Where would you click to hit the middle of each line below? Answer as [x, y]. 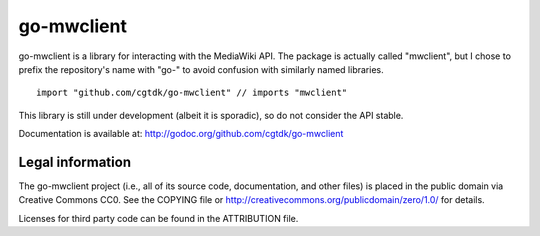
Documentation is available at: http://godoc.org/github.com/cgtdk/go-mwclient [181, 134]
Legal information [75, 161]
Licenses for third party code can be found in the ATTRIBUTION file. [158, 218]
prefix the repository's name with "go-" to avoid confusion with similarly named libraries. [201, 69]
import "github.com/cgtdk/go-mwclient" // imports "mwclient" [192, 93]
